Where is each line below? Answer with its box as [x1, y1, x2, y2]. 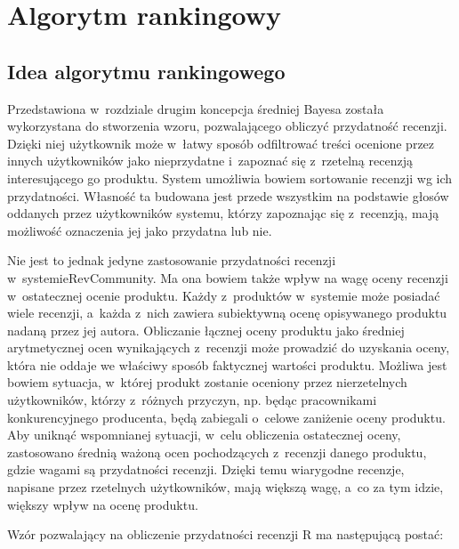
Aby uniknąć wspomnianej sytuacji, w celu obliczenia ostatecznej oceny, [7, 425, 401, 444]
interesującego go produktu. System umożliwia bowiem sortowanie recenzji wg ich [7, 168, 453, 187]
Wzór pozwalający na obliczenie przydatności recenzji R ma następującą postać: [7, 525, 444, 544]
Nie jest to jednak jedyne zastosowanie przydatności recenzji [7, 251, 336, 270]
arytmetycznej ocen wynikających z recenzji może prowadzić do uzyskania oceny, [7, 338, 450, 357]
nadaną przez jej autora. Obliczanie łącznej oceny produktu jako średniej [7, 320, 405, 339]
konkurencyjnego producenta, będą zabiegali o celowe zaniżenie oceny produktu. [7, 408, 446, 426]
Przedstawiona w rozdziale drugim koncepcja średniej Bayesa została [7, 99, 384, 117]
